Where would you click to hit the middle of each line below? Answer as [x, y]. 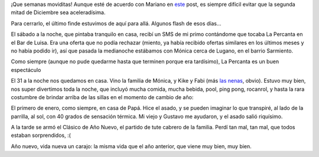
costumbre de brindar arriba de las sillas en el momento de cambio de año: [102, 97]
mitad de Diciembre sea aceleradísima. [58, 12]
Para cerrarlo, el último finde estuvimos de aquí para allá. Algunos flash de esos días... [116, 23]
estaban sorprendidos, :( [41, 135]
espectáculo [26, 70]
